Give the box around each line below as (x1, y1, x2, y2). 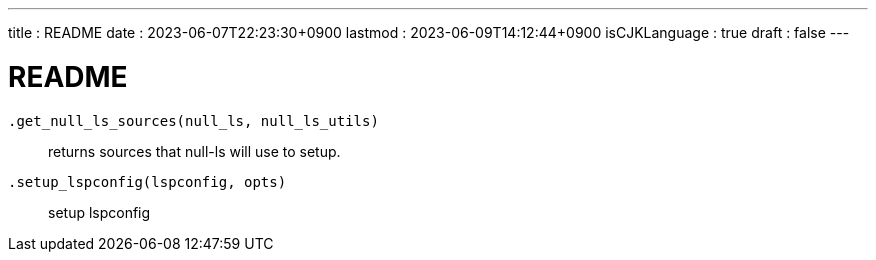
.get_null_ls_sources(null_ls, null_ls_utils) (8, 112, 379, 129)
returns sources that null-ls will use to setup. (48, 142, 341, 160)
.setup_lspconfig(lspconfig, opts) (8, 173, 287, 190)
